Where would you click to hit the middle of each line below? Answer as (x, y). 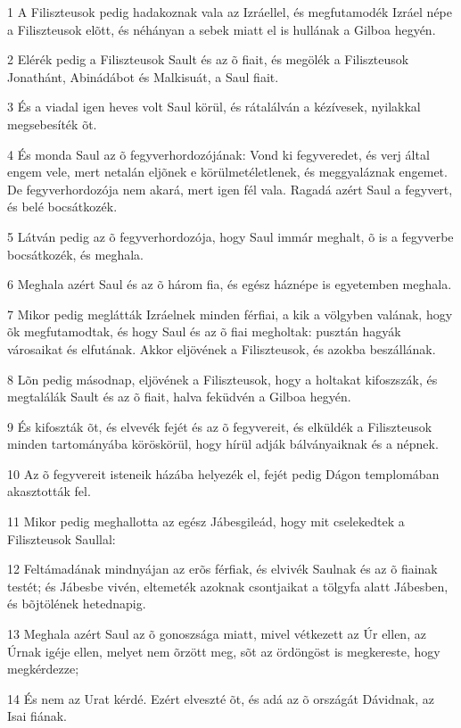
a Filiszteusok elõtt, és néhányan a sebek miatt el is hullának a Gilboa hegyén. (222, 29)
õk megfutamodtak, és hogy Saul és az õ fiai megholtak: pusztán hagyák (204, 331)
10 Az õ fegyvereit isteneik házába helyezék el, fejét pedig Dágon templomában (223, 473)
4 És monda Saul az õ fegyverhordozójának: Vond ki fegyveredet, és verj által (218, 154)
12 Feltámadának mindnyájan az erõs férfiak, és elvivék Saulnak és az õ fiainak (222, 569)
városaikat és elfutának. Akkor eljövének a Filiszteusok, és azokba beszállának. (222, 348)
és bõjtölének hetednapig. (77, 604)
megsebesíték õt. (52, 124)
